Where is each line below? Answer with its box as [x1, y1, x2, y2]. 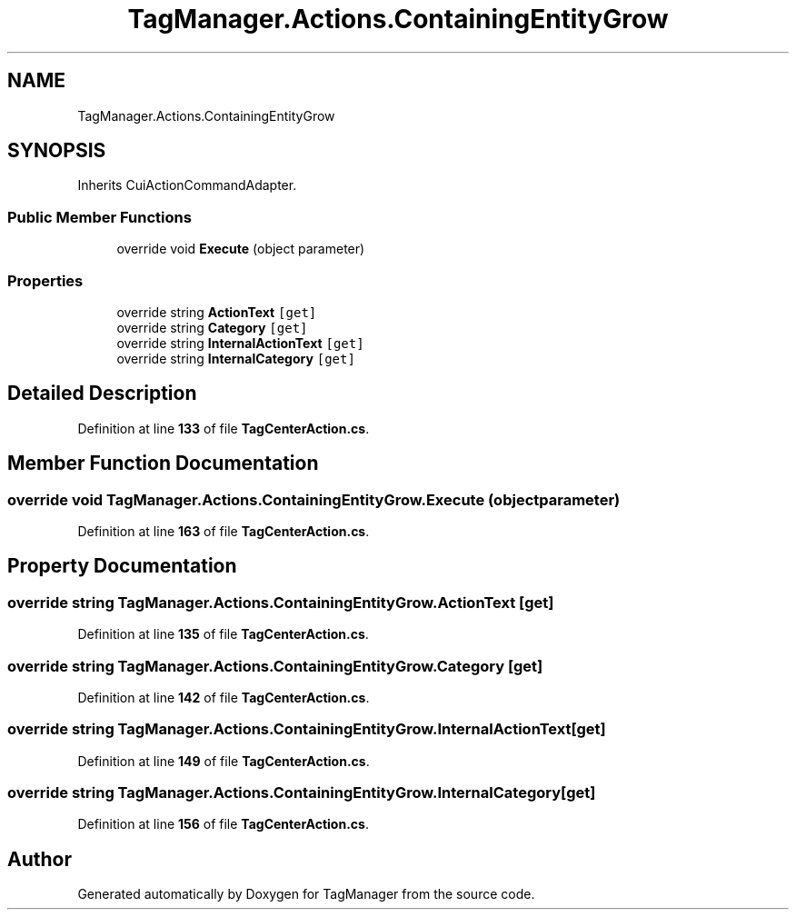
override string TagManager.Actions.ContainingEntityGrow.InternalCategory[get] [7, 783, 596, 802]
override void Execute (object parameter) [116, 241, 365, 257]
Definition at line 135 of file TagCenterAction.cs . [77, 626, 369, 643]
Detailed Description [7, 382, 197, 405]
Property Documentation [7, 554, 237, 578]
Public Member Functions [7, 207, 192, 226]
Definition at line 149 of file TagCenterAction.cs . [77, 753, 370, 769]
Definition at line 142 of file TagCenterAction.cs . [77, 689, 370, 705]
